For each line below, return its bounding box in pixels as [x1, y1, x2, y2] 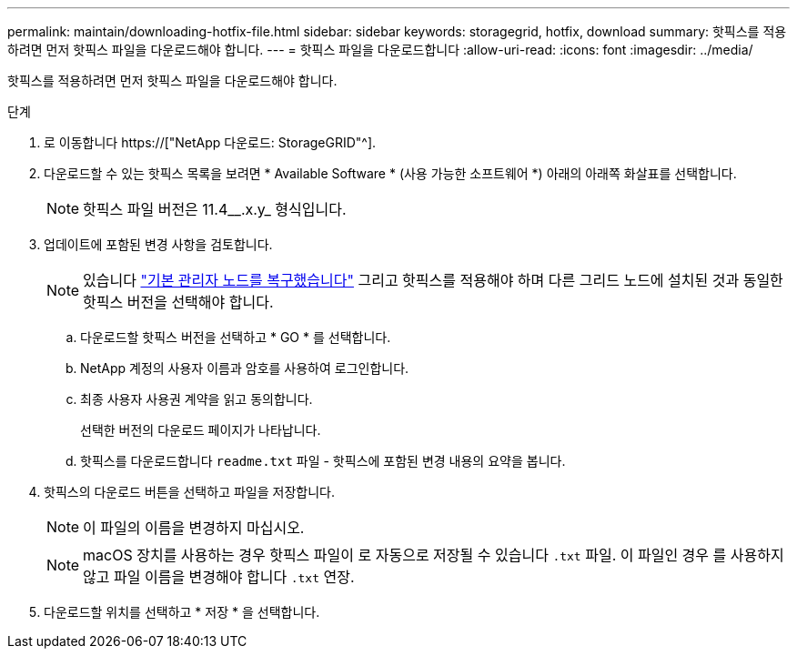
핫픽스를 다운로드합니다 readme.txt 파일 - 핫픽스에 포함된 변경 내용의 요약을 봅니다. [80, 453, 566, 469]
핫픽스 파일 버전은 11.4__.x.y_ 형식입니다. [83, 200, 347, 218]
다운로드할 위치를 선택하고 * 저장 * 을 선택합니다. [44, 604, 320, 620]
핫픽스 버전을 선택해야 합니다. [83, 293, 274, 311]
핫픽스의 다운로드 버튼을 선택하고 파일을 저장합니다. [44, 484, 335, 500]
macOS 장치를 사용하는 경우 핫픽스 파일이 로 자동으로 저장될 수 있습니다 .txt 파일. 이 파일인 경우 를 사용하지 [83, 546, 784, 564]
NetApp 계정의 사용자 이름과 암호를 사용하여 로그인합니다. [80, 360, 409, 376]
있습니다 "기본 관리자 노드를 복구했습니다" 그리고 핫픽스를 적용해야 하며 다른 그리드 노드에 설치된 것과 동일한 [83, 271, 783, 289]
